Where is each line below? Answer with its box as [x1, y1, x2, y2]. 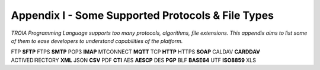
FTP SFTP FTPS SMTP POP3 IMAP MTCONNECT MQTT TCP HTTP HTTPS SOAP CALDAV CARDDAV [11, 48, 260, 55]
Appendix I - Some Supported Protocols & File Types [11, 9, 274, 22]
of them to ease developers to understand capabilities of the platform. [11, 37, 183, 44]
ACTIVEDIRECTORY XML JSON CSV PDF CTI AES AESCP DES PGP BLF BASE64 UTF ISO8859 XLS [11, 56, 256, 64]
